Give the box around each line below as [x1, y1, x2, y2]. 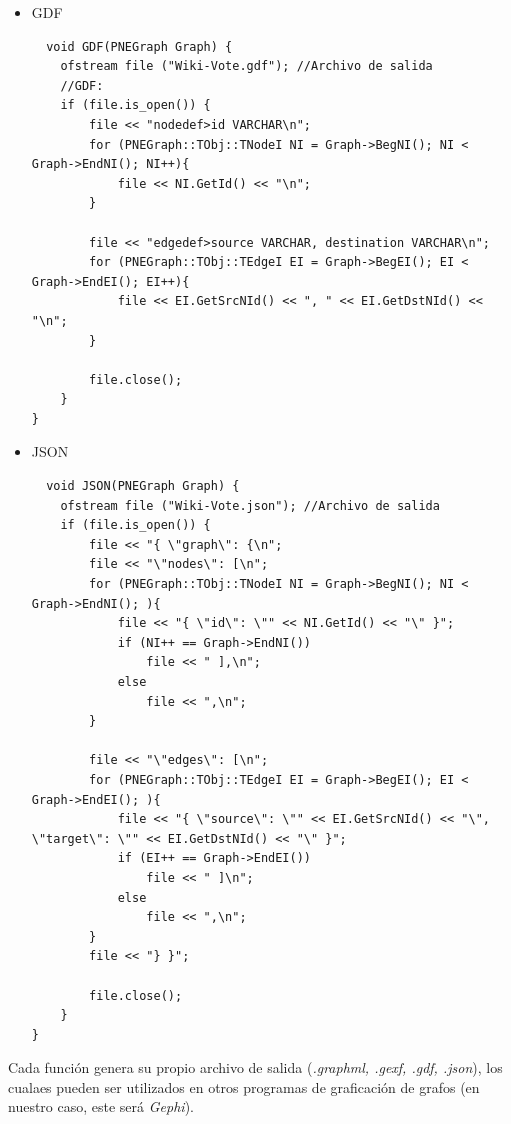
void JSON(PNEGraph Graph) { [46, 479, 240, 494]
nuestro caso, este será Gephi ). [8, 1096, 194, 1117]
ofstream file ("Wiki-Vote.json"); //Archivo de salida [60, 498, 440, 513]
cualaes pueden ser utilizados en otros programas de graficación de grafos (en [8, 1076, 480, 1097]
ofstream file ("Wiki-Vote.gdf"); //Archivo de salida [60, 59, 433, 74]
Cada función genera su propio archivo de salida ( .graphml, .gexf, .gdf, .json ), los [8, 1057, 503, 1078]
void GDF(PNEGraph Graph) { [46, 39, 233, 54]
